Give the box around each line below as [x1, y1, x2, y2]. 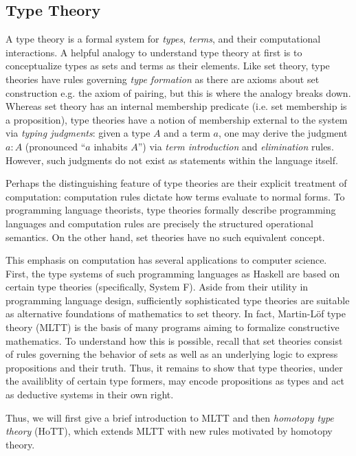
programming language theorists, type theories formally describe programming [5, 203, 336, 217]
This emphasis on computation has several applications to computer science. [5, 253, 327, 267]
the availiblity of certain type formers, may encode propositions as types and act [5, 374, 344, 388]
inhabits [93, 139, 128, 153]
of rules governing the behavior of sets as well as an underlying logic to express [5, 347, 338, 361]
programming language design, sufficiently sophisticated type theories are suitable [5, 293, 350, 307]
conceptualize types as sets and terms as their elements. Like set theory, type [5, 58, 330, 73]
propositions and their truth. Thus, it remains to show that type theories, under [5, 360, 343, 374]
